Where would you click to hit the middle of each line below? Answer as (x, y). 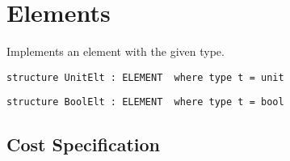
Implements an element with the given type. (116, 51)
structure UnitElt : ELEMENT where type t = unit (145, 77)
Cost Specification (83, 144)
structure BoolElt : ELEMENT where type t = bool (145, 102)
